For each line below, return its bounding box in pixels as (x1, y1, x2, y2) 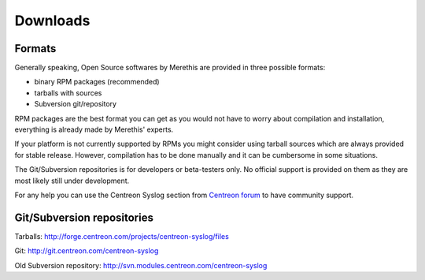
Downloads (14, 12, 91, 29)
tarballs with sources (34, 88, 102, 98)
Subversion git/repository (34, 99, 117, 109)
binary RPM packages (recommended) (34, 77, 161, 87)
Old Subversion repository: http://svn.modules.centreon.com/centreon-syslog (14, 260, 268, 270)
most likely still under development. (14, 176, 130, 185)
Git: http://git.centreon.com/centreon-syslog (14, 246, 159, 256)
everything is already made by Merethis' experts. (14, 125, 174, 134)
